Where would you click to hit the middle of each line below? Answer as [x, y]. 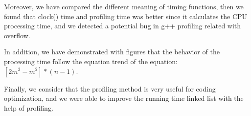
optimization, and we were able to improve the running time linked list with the [124, 98]
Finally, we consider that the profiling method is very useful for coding [110, 88]
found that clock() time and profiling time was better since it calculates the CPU [126, 16]
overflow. [17, 35]
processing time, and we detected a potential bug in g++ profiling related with [123, 26]
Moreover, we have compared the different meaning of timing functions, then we [124, 6]
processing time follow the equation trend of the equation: [91, 61]
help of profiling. [29, 107]
